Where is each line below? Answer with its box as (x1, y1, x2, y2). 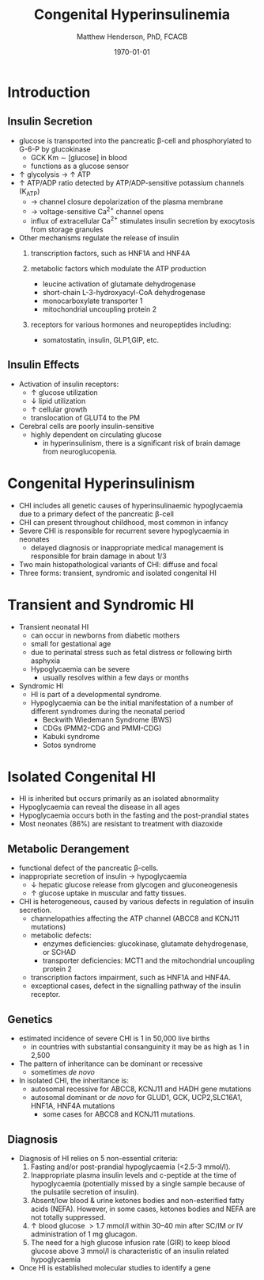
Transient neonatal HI (18, 622, 89, 631)
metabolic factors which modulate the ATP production (30, 263, 206, 273)
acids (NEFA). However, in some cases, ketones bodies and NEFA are (30, 1204, 256, 1213)
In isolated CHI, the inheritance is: (18, 1076, 130, 1086)
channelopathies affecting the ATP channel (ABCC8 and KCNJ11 (30, 914, 239, 923)
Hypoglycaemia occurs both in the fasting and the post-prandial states (18, 811, 250, 820)
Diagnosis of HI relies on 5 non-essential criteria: (18, 1153, 179, 1163)
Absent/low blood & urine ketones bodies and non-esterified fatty (30, 1195, 244, 1205)
